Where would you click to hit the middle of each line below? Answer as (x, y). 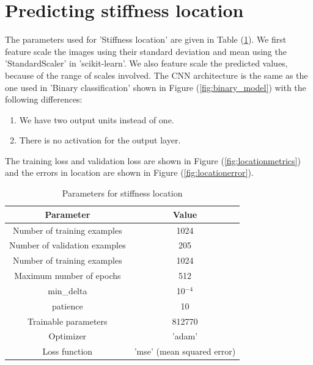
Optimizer (68, 336)
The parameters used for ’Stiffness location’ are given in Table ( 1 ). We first (146, 39)
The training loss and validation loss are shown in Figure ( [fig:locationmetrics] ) (153, 160)
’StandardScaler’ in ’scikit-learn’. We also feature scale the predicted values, (146, 63)
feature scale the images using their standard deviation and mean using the (146, 51)
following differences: (44, 99)
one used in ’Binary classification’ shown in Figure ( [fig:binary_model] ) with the (156, 87)
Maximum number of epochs (68, 276)
